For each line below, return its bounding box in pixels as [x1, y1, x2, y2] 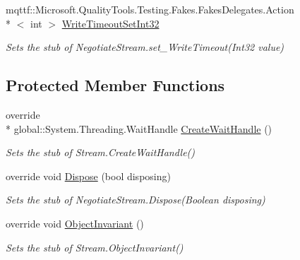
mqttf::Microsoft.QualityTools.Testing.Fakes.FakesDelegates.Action [6, 2, 294, 16]
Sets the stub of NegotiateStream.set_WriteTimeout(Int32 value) [6, 40, 284, 54]
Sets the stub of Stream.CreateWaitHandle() [6, 145, 196, 160]
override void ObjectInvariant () [6, 215, 144, 230]
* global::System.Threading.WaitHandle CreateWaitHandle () [6, 121, 272, 136]
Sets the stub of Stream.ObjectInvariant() [6, 240, 184, 254]
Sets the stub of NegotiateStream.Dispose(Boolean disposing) [6, 192, 265, 207]
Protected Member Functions [6, 74, 225, 96]
